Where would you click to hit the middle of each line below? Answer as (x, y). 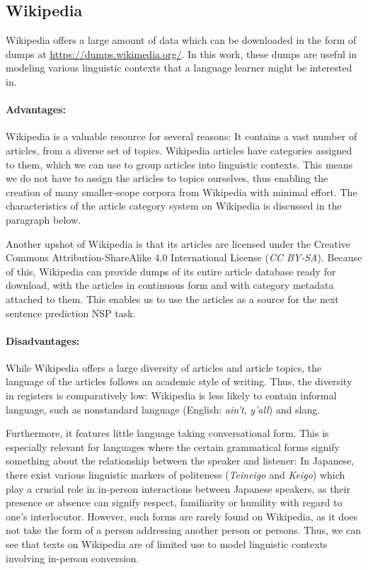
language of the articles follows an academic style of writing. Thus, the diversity (179, 381)
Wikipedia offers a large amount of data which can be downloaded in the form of (181, 40)
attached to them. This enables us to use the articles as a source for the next (172, 298)
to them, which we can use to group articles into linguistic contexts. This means (179, 164)
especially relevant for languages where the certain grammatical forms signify (173, 446)
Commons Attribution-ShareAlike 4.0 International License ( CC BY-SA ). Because (184, 257)
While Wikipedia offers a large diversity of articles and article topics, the (164, 367)
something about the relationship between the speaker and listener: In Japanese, (180, 461)
